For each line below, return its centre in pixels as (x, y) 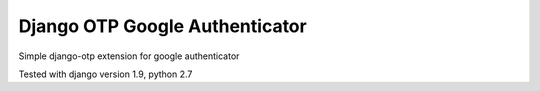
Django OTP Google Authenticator (162, 26)
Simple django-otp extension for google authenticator (129, 56)
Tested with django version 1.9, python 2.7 (105, 74)
